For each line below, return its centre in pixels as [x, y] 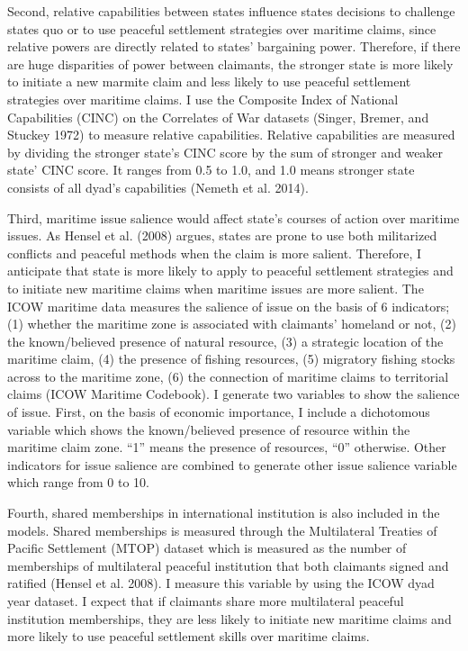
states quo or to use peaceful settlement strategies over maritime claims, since [222, 28]
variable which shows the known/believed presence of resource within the [209, 429]
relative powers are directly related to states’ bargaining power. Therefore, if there [234, 46]
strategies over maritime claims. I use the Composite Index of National [203, 99]
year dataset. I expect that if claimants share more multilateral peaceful [206, 601]
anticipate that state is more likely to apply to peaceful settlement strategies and [230, 271]
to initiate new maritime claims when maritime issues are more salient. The [216, 288]
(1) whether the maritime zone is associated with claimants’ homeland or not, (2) [232, 324]
